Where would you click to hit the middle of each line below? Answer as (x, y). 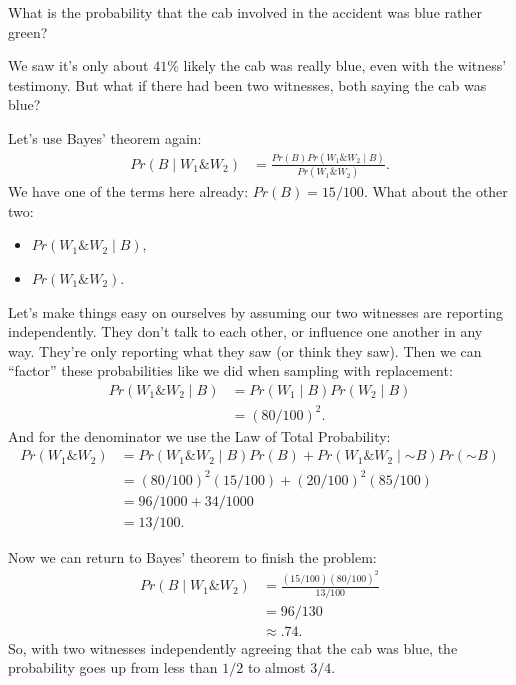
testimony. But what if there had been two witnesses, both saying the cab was (247, 84)
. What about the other (435, 191)
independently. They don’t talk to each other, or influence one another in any (245, 331)
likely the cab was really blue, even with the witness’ (345, 65)
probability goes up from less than (113, 667)
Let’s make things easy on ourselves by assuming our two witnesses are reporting (255, 311)
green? (28, 31)
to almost (276, 667)
